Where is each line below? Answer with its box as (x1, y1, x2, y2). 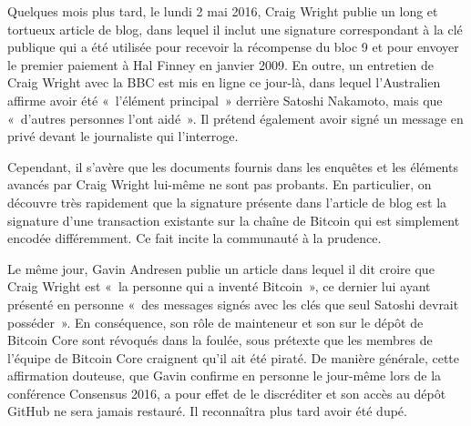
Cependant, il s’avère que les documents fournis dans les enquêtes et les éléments (7, 157, 458, 176)
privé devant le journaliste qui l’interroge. (7, 127, 239, 146)
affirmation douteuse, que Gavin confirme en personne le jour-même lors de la (7, 366, 442, 385)
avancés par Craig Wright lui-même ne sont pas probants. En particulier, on (7, 175, 432, 194)
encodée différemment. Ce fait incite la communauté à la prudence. (7, 228, 382, 248)
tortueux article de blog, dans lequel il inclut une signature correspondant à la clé (7, 19, 463, 38)
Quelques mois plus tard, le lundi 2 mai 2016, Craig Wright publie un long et (7, 2, 438, 20)
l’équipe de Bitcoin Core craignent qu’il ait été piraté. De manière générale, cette (7, 348, 459, 367)
